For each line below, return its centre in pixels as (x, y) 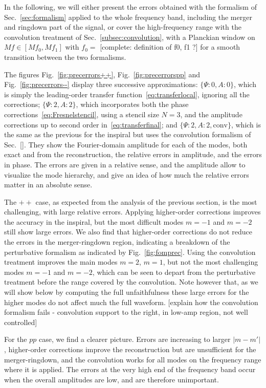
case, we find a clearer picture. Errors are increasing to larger (135, 339)
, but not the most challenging (210, 262)
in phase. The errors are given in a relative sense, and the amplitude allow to (125, 164)
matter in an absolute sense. (48, 185)
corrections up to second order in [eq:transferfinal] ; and (91, 124)
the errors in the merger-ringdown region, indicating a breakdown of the (117, 242)
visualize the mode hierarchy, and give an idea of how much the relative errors (127, 174)
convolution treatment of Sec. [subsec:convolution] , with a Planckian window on (130, 37)
